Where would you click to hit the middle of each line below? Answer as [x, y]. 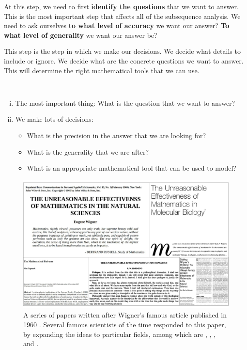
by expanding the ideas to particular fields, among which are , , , [119, 334]
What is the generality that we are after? [88, 151]
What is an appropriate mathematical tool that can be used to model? [131, 168]
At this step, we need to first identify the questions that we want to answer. [121, 6]
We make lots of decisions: [54, 119]
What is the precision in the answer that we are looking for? [116, 135]
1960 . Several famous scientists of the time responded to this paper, [125, 324]
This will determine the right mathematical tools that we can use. [102, 70]
